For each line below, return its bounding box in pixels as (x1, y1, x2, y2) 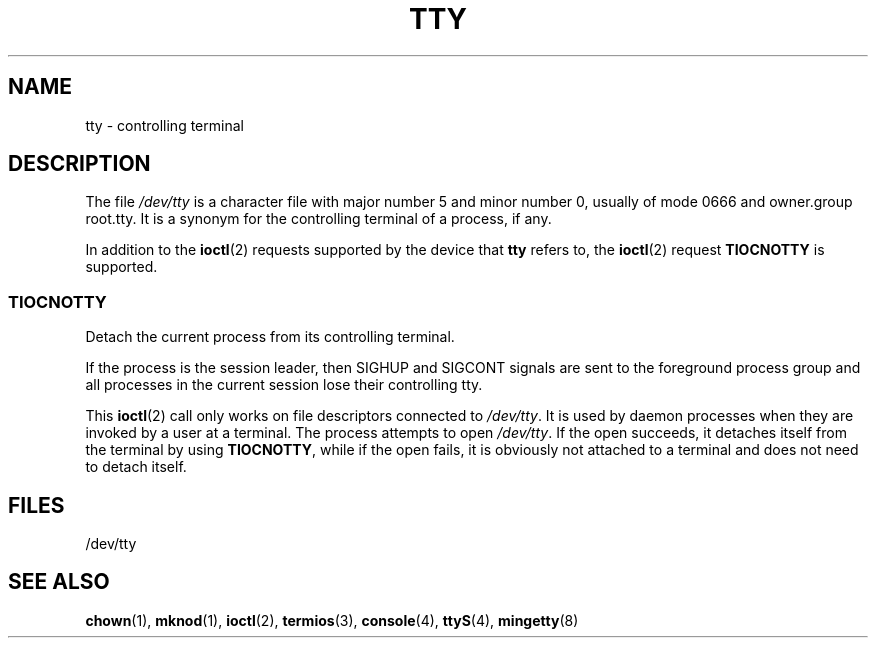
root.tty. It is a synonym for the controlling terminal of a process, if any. (85, 210, 552, 228)
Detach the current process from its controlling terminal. (85, 328, 455, 346)
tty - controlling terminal (85, 116, 244, 134)
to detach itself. (85, 458, 187, 476)
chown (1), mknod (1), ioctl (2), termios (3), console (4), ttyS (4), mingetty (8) (85, 611, 579, 629)
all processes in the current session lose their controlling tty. (85, 376, 483, 394)
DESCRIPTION (8, 151, 151, 177)
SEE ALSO (8, 569, 110, 595)
